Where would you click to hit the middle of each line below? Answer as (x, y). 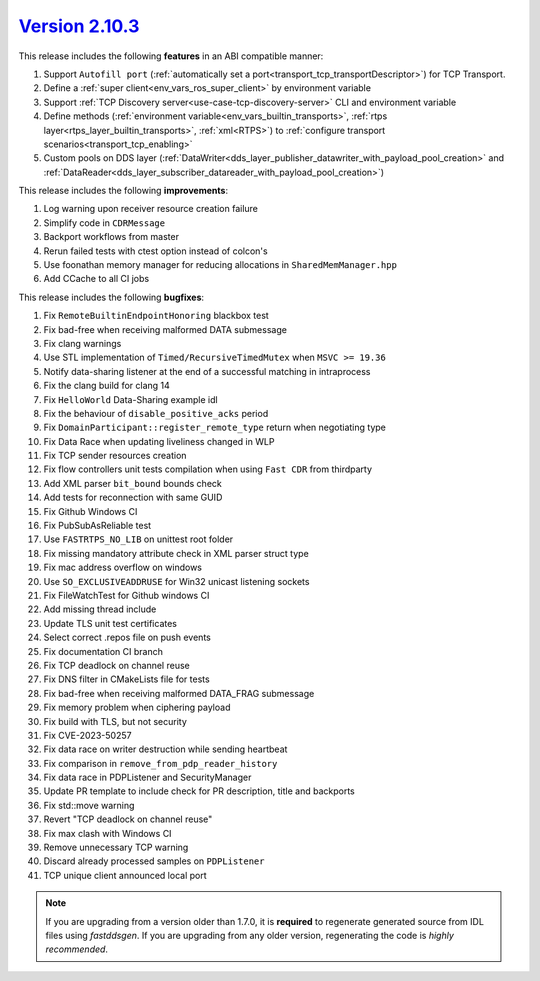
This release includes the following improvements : (123, 191)
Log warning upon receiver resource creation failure (151, 209)
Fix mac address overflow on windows (122, 567)
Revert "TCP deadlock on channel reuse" (128, 819)
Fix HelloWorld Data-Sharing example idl (131, 399)
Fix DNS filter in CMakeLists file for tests (126, 679)
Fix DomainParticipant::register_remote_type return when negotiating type (215, 427)
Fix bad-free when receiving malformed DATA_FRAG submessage (179, 693)
